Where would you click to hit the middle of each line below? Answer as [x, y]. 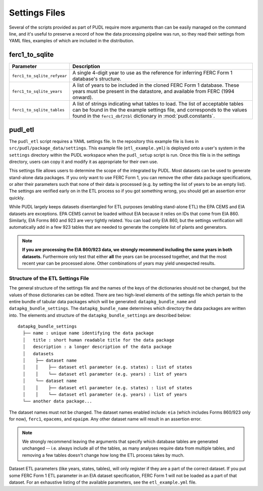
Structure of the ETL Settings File [49, 278]
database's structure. [97, 79]
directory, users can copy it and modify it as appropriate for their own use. [84, 162]
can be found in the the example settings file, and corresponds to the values [160, 110]
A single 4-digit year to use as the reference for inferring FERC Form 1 [152, 73]
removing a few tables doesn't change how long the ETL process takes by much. [103, 455]
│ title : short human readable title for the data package [99, 340]
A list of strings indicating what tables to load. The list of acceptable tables [158, 104]
